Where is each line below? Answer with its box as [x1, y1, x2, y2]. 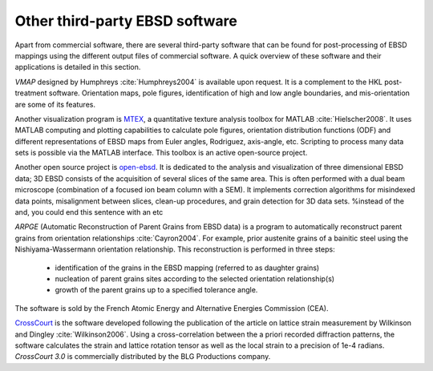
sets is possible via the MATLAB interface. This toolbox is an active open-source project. [14, 148, 308, 158]
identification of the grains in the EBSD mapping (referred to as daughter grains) [55, 263, 320, 272]
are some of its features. [14, 99, 96, 109]
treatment [14, 88, 47, 98]
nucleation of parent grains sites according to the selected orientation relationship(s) [55, 273, 335, 284]
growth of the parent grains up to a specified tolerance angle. [55, 285, 258, 295]
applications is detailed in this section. [14, 63, 141, 72]
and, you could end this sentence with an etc [14, 208, 164, 217]
